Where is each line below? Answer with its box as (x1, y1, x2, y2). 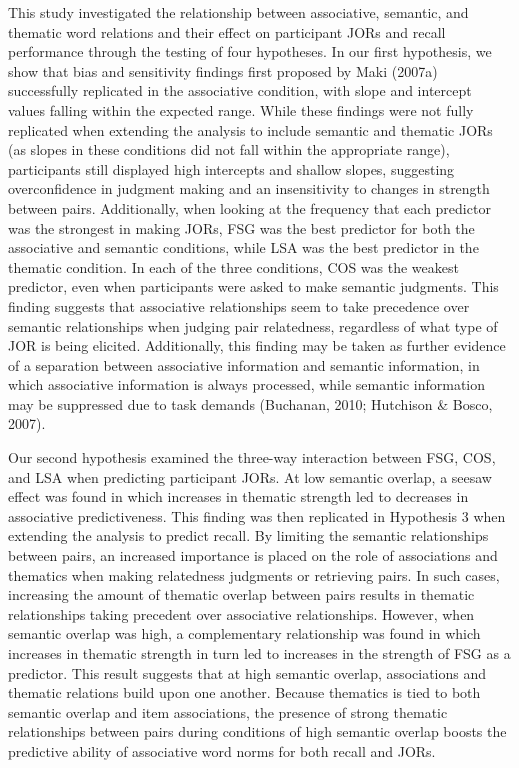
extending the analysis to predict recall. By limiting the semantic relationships (8, 525, 489, 546)
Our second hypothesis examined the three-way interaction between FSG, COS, (8, 447, 496, 468)
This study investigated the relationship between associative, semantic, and (8, 2, 469, 22)
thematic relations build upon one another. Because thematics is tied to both (8, 682, 481, 703)
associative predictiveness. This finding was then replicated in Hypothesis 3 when (8, 505, 506, 526)
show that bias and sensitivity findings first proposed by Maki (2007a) (8, 60, 438, 81)
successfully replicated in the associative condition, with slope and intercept (8, 80, 472, 101)
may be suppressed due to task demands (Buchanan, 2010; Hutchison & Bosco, (8, 393, 493, 414)
